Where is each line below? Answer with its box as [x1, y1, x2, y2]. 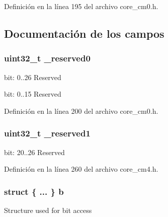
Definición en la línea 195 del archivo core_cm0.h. [4, 1, 158, 11]
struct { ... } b [4, 185, 64, 197]
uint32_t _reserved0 [4, 52, 91, 64]
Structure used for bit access [4, 205, 92, 215]
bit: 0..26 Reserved [4, 71, 61, 82]
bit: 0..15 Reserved [4, 89, 61, 99]
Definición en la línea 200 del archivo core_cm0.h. [4, 105, 158, 116]
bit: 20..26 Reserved [4, 147, 65, 157]
